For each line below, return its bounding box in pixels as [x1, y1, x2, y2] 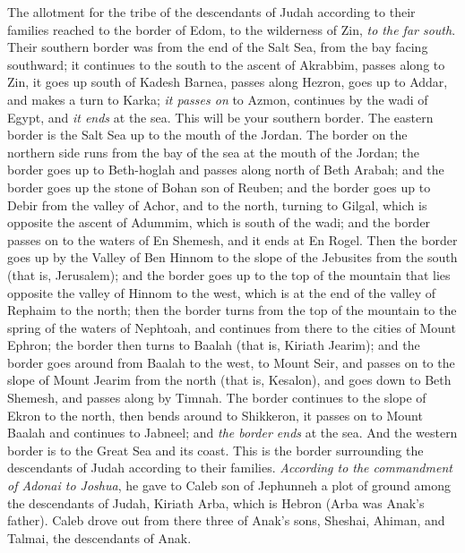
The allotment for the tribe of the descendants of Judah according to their [7, 3, 416, 21]
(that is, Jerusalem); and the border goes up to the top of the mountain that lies [7, 265, 451, 284]
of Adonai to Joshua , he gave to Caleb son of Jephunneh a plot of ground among [7, 476, 451, 495]
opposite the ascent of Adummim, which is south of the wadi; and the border [7, 213, 431, 232]
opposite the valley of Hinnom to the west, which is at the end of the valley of [7, 283, 436, 302]
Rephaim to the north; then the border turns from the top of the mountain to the [7, 301, 457, 319]
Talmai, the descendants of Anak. [7, 528, 192, 547]
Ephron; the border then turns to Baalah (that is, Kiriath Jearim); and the [7, 336, 420, 354]
